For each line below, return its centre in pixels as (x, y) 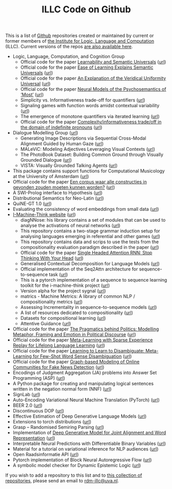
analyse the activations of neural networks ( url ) (70, 226)
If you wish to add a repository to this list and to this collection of (74, 475)
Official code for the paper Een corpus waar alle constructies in (80, 182)
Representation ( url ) (34, 438)
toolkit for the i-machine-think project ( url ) (65, 285)
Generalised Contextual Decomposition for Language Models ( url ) (90, 264)
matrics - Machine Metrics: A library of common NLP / (78, 297)
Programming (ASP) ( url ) (39, 378)
